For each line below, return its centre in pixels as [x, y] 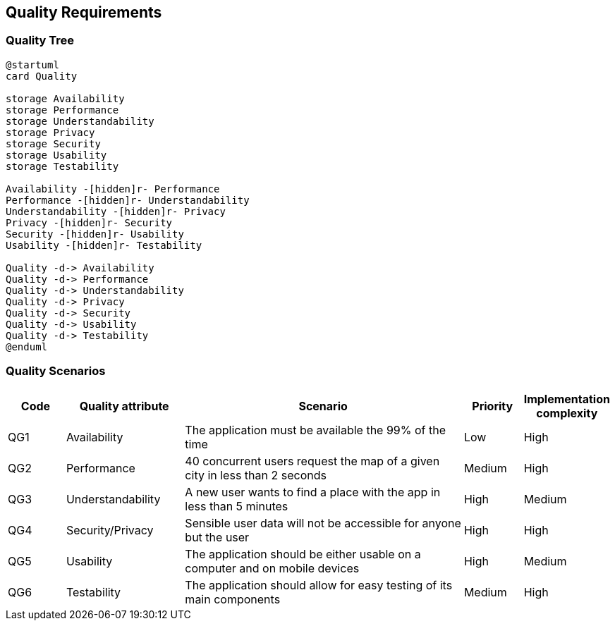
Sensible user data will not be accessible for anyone [323, 523]
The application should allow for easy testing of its [319, 585]
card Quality [42, 76]
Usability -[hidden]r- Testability [104, 245]
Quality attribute [124, 406]
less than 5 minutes [237, 506]
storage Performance [62, 110]
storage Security [53, 143]
